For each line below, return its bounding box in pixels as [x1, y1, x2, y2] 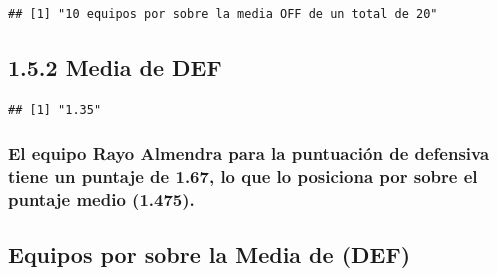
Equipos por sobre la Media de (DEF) [8, 239, 411, 270]
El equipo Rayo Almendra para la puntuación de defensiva [8, 141, 490, 166]
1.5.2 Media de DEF [8, 51, 222, 82]
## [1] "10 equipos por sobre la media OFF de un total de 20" [8, 7, 438, 21]
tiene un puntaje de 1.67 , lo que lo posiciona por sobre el [8, 164, 478, 189]
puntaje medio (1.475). [8, 187, 195, 212]
